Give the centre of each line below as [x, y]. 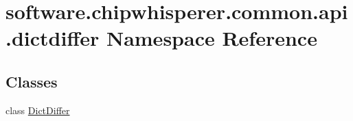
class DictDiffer [38, 110]
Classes [32, 81]
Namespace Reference [212, 38]
